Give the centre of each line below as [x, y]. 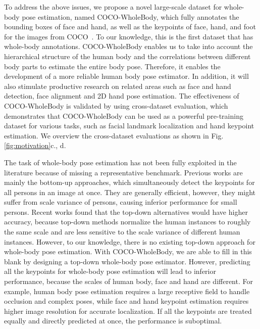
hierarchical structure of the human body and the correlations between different [127, 56]
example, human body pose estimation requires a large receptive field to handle [127, 291]
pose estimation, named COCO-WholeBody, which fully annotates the [131, 16]
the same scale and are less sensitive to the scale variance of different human [122, 232]
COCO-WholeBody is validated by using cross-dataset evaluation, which [116, 105]
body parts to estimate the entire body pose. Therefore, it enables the [112, 66]
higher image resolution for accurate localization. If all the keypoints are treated [128, 311]
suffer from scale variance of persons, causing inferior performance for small [121, 202]
